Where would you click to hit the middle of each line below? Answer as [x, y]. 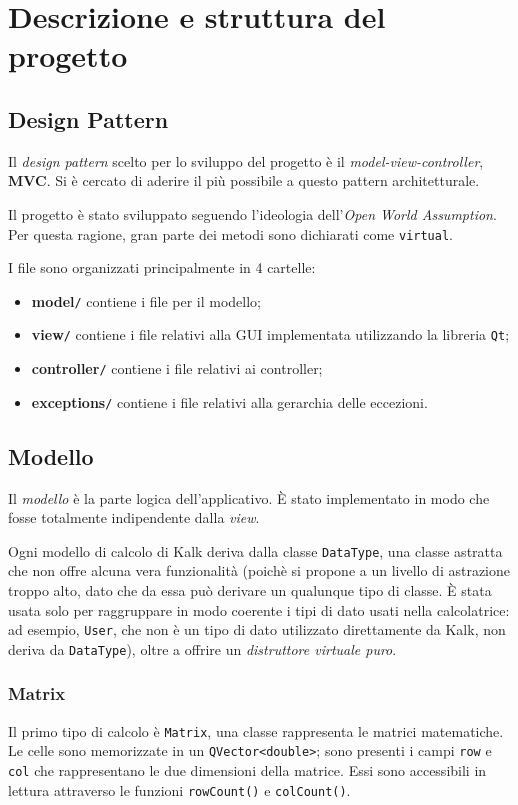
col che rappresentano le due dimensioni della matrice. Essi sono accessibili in [247, 770]
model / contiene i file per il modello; [146, 300]
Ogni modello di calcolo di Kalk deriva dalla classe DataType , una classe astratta [255, 550]
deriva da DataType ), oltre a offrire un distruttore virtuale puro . [202, 648]
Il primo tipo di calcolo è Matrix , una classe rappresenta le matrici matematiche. [256, 730]
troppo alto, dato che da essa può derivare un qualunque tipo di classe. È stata [250, 590]
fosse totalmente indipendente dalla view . [134, 517]
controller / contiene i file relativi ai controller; [177, 368]
